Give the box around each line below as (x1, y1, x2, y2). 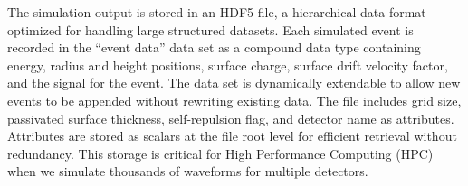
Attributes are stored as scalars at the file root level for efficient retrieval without (7, 126, 457, 145)
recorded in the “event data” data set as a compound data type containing (7, 38, 421, 57)
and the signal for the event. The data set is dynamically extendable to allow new (7, 73, 461, 92)
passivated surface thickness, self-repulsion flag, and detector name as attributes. (7, 108, 454, 127)
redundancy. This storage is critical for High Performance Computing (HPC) (7, 144, 434, 163)
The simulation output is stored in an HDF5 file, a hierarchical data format (7, 3, 426, 21)
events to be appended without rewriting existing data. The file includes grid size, (7, 90, 462, 109)
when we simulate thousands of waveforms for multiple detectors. (7, 162, 368, 181)
